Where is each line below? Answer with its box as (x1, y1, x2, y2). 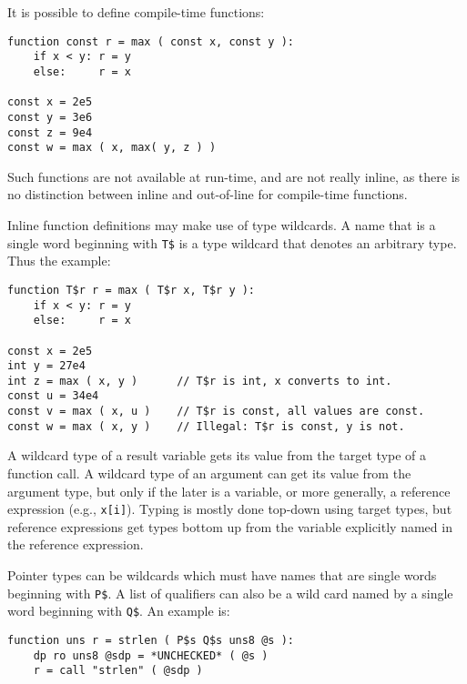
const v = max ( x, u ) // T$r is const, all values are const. (7, 405, 425, 418)
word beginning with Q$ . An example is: (7, 601, 230, 620)
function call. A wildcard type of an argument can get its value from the (7, 464, 411, 483)
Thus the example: (7, 251, 111, 270)
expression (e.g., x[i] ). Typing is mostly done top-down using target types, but (7, 499, 452, 518)
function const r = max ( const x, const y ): (7, 35, 294, 48)
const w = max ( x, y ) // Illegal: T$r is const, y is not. (7, 419, 405, 433)
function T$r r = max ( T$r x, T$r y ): (7, 283, 256, 297)
